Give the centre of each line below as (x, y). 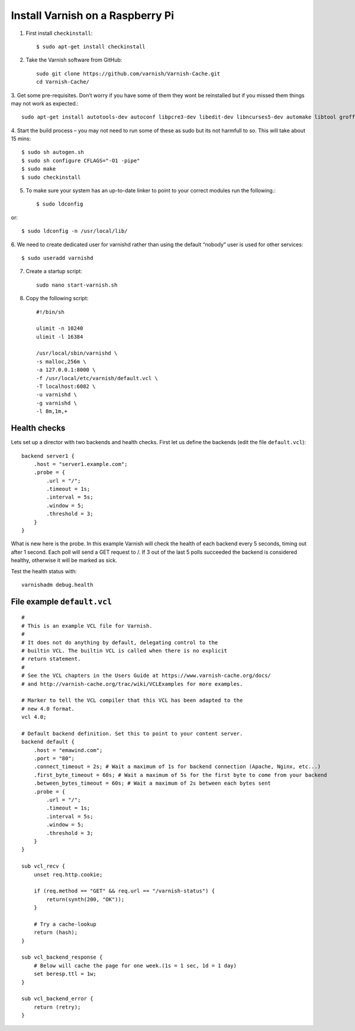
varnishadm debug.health (57, 584)
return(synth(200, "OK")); (85, 899)
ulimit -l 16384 (60, 337)
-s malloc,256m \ (61, 362)
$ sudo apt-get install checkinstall (91, 46)
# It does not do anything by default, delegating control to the (120, 642)
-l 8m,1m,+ (52, 411)
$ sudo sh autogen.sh (53, 152)
